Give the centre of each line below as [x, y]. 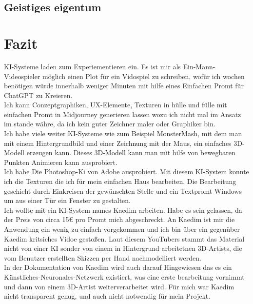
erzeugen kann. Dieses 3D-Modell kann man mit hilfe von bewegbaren [131, 152]
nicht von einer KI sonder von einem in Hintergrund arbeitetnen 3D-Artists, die [123, 248]
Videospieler [22, 76]
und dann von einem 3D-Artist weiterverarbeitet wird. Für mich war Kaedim [119, 286]
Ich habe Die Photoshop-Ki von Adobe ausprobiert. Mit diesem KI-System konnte [126, 172]
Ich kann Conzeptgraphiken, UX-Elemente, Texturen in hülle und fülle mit [116, 105]
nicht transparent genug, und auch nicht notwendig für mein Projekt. [107, 296]
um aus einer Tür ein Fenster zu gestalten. [68, 200]
